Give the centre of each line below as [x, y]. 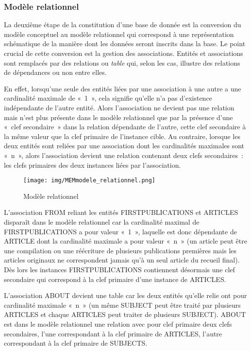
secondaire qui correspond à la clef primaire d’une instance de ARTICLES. [115, 279]
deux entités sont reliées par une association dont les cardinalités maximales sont [124, 146]
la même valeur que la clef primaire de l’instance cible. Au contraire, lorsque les [122, 136]
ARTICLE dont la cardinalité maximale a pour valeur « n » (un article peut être [125, 241]
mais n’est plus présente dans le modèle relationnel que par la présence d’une [118, 117]
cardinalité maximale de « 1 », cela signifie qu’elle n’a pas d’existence [108, 98]
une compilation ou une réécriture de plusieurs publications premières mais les [120, 250]
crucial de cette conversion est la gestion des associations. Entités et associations [124, 53]
